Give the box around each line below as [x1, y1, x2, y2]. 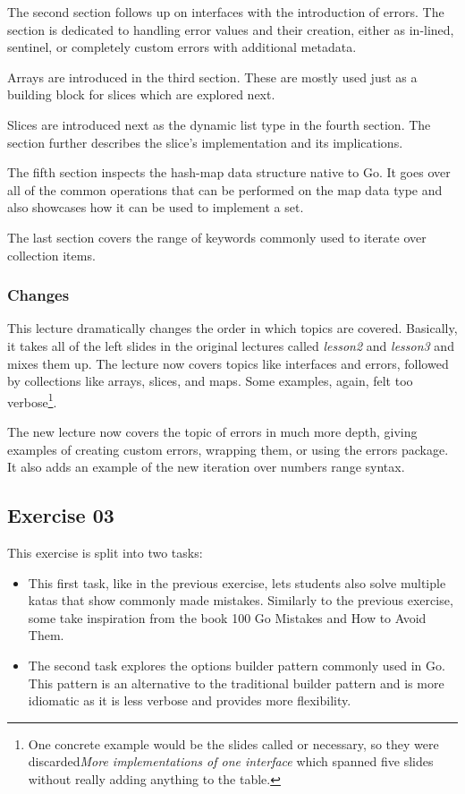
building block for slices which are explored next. [7, 85, 275, 104]
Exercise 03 [7, 501, 114, 529]
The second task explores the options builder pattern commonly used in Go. [28, 655, 445, 674]
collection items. [7, 245, 96, 264]
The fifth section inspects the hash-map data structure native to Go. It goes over [7, 163, 451, 182]
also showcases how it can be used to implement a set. [7, 198, 304, 217]
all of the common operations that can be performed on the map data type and [7, 180, 443, 199]
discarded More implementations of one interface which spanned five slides [28, 752, 434, 771]
